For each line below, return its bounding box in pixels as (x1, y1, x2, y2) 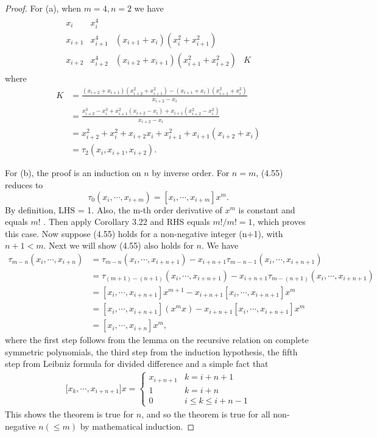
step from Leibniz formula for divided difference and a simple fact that (5, 357, 269, 370)
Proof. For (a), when (5, 2, 82, 14)
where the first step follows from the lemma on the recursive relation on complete (5, 333, 309, 346)
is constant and (238, 203, 295, 216)
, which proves (252, 215, 306, 228)
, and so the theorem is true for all (141, 407, 270, 420)
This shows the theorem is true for (5, 407, 134, 420)
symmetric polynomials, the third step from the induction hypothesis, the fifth (5, 345, 298, 358)
